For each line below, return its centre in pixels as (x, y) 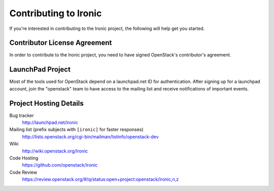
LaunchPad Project (40, 69)
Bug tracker (22, 115)
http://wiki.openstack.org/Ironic (55, 151)
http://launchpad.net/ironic (50, 122)
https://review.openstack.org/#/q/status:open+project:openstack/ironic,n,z (100, 179)
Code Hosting (24, 158)
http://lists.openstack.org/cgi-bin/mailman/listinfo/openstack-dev (91, 137)
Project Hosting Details (46, 103)
